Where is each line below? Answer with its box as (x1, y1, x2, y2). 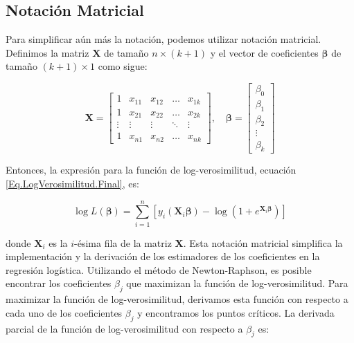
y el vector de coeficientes (210, 45, 319, 59)
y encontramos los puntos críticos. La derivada (137, 305, 335, 319)
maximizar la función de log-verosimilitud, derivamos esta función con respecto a (6, 292, 348, 306)
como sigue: (98, 59, 148, 73)
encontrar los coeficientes (6, 276, 112, 290)
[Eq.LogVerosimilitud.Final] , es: (6, 176, 139, 190)
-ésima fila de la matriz (74, 235, 172, 250)
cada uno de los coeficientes (6, 305, 123, 319)
